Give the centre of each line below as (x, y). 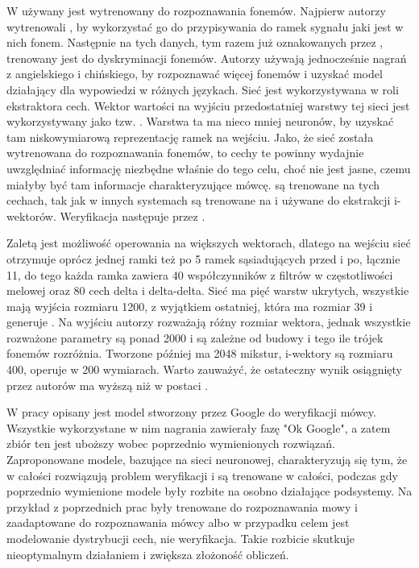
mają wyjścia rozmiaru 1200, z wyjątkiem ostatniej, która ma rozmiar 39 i (190, 306)
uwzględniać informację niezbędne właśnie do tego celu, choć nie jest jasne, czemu (209, 168)
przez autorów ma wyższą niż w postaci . (108, 385)
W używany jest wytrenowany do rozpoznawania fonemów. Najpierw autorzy (196, 10)
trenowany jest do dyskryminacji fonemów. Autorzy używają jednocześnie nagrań (207, 58)
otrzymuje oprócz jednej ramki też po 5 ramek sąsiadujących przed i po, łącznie (203, 258)
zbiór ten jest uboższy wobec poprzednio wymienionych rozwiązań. (171, 444)
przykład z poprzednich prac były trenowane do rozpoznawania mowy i (182, 506)
